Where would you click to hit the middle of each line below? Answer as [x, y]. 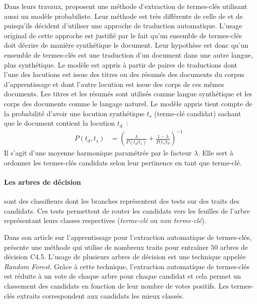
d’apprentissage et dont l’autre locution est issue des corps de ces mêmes [114, 84]
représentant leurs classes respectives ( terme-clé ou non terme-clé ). [105, 220]
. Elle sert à [215, 153]
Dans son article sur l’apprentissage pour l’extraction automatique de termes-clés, [128, 237]
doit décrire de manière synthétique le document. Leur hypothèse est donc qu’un [126, 45]
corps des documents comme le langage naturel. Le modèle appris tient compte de [128, 103]
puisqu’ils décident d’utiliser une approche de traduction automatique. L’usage [123, 26]
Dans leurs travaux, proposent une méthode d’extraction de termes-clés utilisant [126, 6]
